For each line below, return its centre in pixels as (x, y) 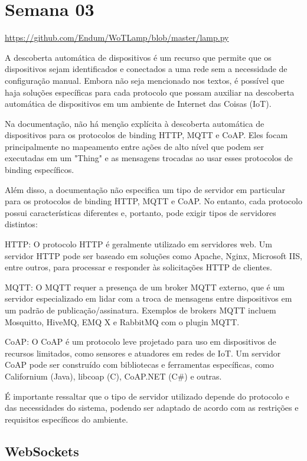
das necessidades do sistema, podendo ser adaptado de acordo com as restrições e (152, 408)
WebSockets (42, 451)
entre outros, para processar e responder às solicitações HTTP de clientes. (138, 267)
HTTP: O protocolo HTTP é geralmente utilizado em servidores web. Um (138, 244)
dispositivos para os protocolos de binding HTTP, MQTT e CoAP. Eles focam (146, 135)
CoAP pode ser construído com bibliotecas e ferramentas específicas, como (139, 364)
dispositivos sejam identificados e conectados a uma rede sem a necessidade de (146, 69)
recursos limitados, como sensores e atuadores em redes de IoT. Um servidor (143, 353)
